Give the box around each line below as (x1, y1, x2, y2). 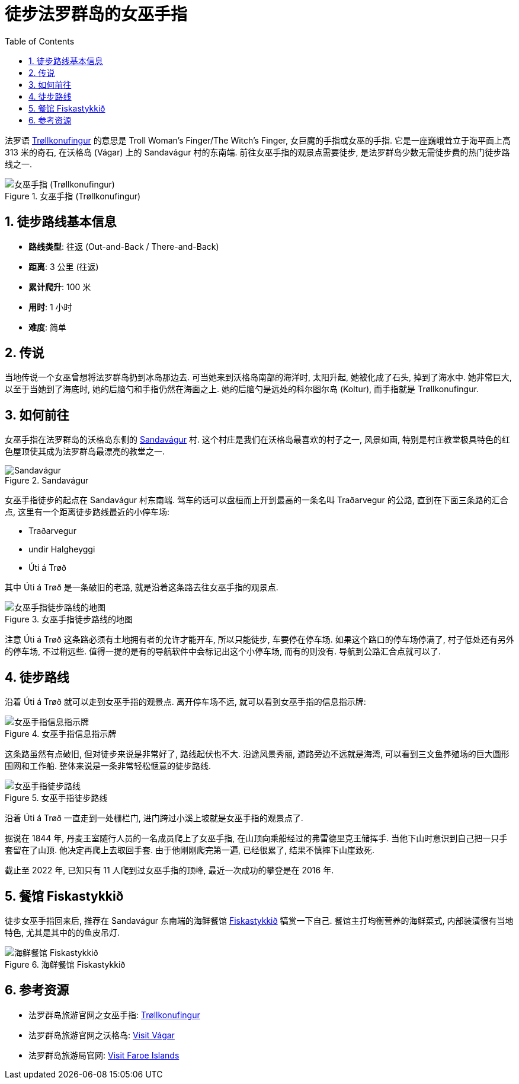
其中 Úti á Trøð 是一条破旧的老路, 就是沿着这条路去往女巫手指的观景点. (5, 582, 278, 593)
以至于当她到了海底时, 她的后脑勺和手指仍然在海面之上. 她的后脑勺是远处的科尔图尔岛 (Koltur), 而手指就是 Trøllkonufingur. (5, 384, 479, 395)
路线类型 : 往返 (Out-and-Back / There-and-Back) (28, 241, 219, 252)
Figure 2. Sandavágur (5, 475, 89, 486)
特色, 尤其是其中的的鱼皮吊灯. (5, 927, 120, 937)
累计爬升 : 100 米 (28, 281, 91, 292)
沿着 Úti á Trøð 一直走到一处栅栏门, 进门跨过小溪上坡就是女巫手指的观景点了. (5, 813, 303, 824)
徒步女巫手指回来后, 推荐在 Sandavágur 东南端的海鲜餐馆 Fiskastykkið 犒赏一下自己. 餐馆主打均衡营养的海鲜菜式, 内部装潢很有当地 (5, 915, 514, 926)
